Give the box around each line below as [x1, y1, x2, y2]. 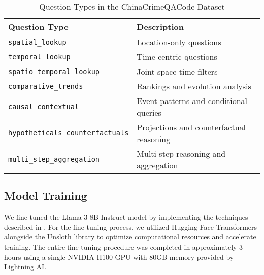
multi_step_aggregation [8, 155, 100, 163]
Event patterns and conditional [137, 95, 248, 107]
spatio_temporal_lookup [8, 67, 100, 76]
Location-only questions [137, 36, 221, 48]
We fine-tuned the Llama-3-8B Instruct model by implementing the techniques [4, 212, 248, 222]
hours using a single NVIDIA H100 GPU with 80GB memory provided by [4, 251, 234, 262]
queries [137, 107, 161, 118]
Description [137, 21, 184, 32]
